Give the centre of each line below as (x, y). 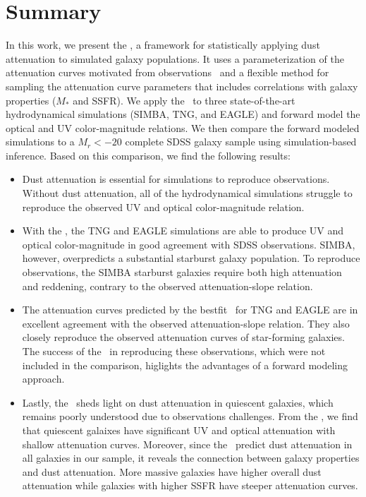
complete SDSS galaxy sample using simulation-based (241, 142)
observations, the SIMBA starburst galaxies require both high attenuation (182, 272)
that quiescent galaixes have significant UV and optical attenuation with (179, 430)
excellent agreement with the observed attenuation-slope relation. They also (186, 323)
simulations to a (40, 142)
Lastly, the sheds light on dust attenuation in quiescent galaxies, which (178, 402)
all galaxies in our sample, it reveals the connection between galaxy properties (191, 458)
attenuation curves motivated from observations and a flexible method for (167, 72)
